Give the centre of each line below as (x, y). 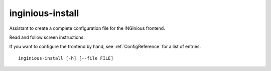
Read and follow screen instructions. (47, 37)
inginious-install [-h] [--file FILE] (66, 58)
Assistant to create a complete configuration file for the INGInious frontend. (87, 28)
